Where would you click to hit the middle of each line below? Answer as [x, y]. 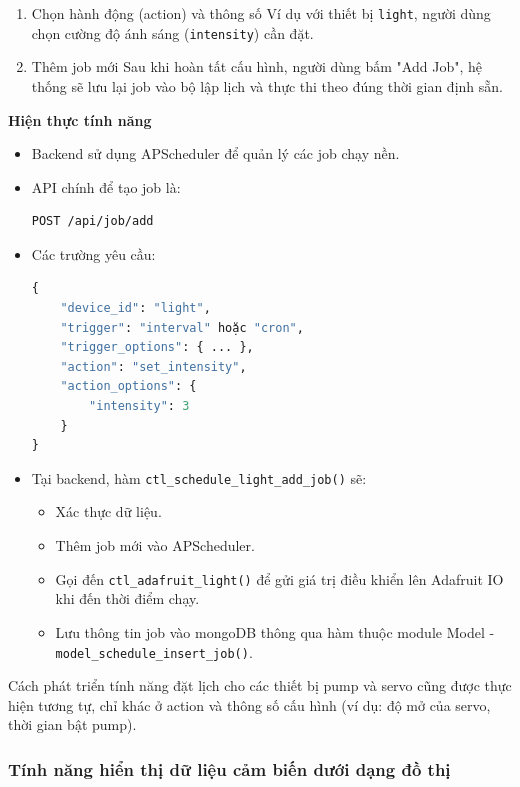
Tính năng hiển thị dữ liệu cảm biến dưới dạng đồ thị [229, 768]
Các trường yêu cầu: [93, 253]
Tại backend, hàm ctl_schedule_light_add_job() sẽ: [199, 477]
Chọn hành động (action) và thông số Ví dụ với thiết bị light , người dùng [261, 13]
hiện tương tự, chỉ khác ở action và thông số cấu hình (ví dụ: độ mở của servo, [249, 704]
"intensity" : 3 [139, 406]
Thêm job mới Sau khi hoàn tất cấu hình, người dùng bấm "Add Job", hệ [256, 66]
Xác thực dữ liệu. [108, 511]
